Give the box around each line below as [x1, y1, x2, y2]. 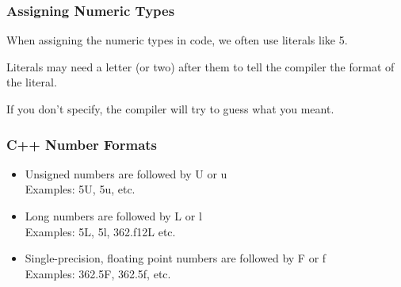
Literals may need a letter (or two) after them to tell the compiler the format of [6, 58, 395, 75]
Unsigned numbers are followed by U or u [25, 165, 227, 182]
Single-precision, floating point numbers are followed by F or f [25, 250, 327, 266]
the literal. [6, 74, 57, 90]
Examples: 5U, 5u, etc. [25, 181, 136, 197]
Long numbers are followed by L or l [25, 208, 202, 224]
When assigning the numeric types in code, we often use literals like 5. [6, 32, 348, 48]
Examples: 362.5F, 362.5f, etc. [25, 265, 171, 281]
